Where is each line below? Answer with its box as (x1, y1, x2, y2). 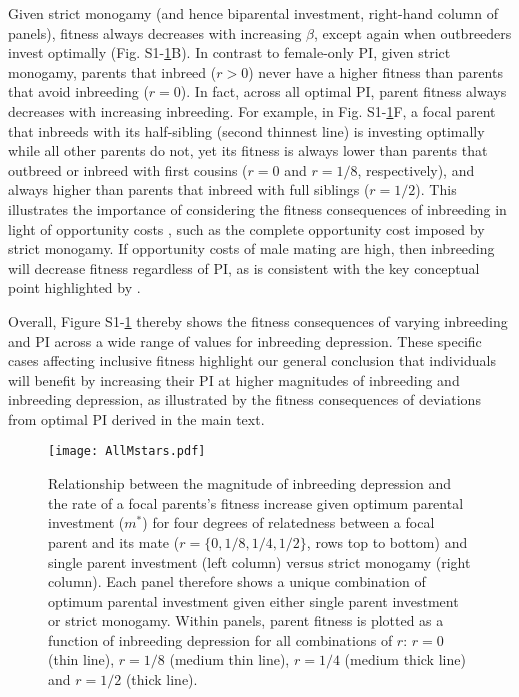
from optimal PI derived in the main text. (8, 408, 265, 429)
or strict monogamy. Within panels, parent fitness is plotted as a (48, 610, 444, 631)
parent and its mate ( (48, 531, 180, 552)
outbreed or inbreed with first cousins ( (8, 159, 248, 180)
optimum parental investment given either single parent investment (48, 590, 459, 611)
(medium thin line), (169, 649, 290, 670)
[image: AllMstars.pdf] (48, 444, 206, 459)
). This (415, 179, 457, 200)
